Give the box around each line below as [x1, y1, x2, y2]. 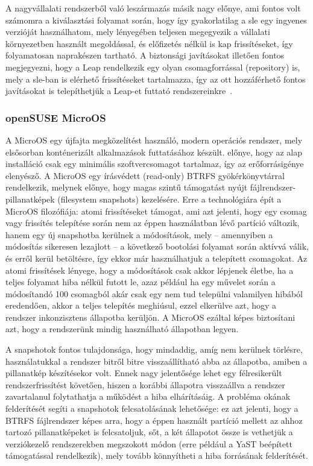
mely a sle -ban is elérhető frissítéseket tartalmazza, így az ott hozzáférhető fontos [5, 72, 306, 85]
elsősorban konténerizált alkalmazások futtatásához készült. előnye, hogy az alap [5, 145, 302, 158]
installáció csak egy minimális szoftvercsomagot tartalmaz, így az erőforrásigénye [5, 157, 304, 170]
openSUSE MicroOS [5, 110, 106, 125]
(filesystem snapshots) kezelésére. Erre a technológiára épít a [57, 192, 282, 205]
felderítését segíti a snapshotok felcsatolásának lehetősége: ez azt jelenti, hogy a [5, 402, 299, 415]
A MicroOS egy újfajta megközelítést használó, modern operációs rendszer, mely [5, 133, 303, 146]
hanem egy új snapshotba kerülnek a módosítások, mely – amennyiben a [5, 228, 273, 241]
